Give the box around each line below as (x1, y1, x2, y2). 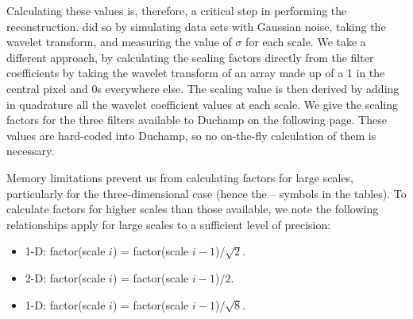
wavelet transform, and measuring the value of (6, 33, 232, 50)
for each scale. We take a (245, 33, 366, 50)
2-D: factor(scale (25, 269, 106, 286)
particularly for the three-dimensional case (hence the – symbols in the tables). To (6, 185, 407, 201)
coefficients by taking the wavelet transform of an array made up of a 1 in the (6, 64, 385, 81)
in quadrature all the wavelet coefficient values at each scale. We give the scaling (6, 95, 398, 112)
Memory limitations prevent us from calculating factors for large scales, (6, 169, 353, 185)
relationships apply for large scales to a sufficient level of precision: (6, 216, 331, 232)
